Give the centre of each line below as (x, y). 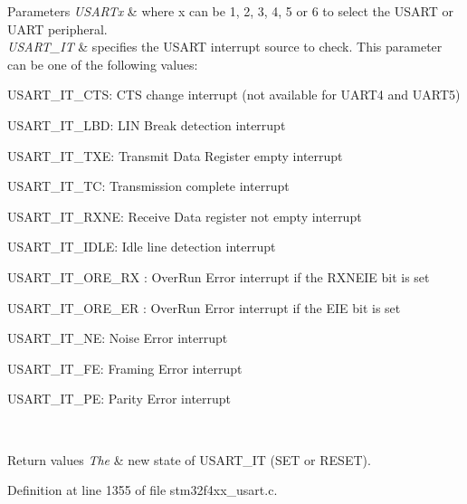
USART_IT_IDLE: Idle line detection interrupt (142, 247)
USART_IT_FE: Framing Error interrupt (125, 368)
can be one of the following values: (103, 64)
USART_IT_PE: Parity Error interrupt (119, 399)
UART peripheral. (57, 29)
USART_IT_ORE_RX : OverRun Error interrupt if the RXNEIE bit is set (219, 276)
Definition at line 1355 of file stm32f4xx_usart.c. (143, 490)
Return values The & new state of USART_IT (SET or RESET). (189, 459)
